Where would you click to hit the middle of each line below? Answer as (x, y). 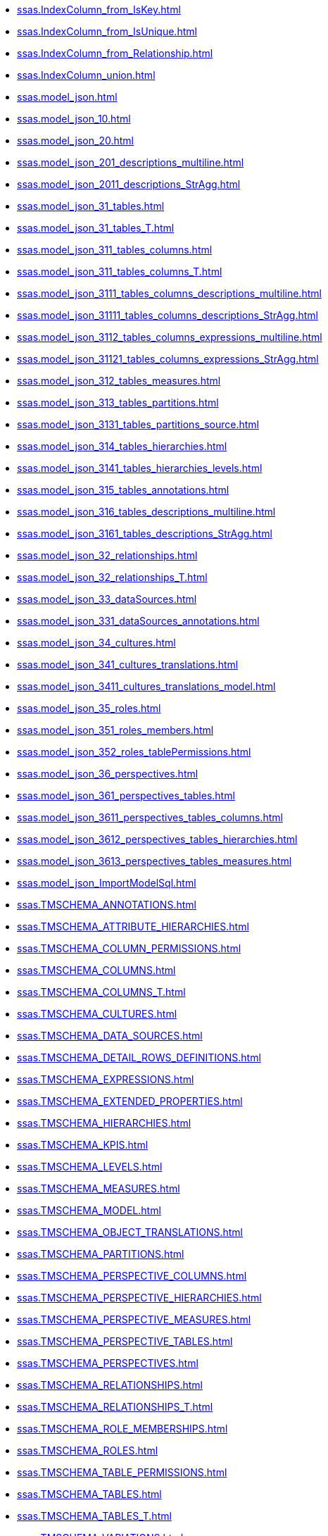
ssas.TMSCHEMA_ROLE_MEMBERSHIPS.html (122, 1429)
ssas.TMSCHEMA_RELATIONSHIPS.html (110, 1385)
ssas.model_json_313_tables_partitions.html (118, 402)
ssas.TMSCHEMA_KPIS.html (83, 1145)
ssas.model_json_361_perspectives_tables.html (126, 795)
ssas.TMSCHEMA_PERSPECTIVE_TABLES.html (125, 1341)
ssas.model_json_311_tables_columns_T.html (120, 271)
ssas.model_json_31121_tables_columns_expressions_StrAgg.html (168, 359)
